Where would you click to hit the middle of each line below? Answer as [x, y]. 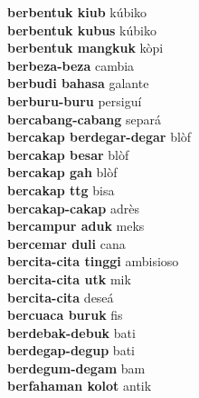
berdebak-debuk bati [71, 332]
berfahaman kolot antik [80, 386]
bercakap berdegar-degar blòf [99, 137]
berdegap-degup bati [71, 350]
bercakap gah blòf [62, 172]
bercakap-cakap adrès [73, 208]
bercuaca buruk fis [65, 315]
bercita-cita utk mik [69, 279]
